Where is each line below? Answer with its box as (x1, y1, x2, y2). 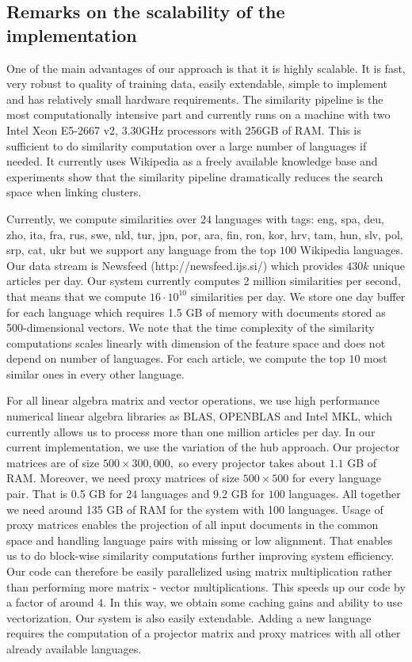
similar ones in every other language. (6, 365, 185, 382)
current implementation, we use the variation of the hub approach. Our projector (6, 439, 400, 455)
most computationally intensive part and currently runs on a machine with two (6, 106, 391, 123)
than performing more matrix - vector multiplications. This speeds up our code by (6, 578, 406, 595)
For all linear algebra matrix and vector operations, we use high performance (6, 392, 380, 409)
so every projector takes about (178, 454, 326, 470)
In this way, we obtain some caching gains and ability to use (109, 594, 402, 611)
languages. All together (288, 485, 401, 502)
